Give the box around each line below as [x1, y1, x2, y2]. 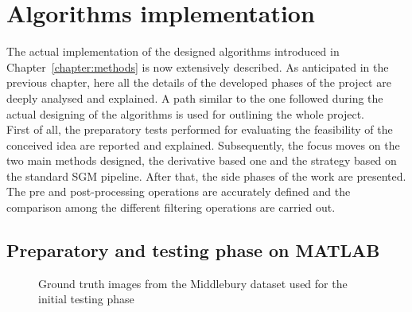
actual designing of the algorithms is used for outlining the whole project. [6, 105, 365, 122]
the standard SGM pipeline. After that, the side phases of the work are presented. [6, 167, 406, 184]
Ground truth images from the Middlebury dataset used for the [38, 275, 348, 291]
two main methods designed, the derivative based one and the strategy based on [6, 152, 397, 169]
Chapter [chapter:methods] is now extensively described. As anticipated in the [6, 58, 389, 75]
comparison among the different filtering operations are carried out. [6, 199, 336, 216]
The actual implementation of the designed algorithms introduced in [6, 43, 340, 60]
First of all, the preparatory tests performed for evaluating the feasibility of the [6, 121, 393, 138]
